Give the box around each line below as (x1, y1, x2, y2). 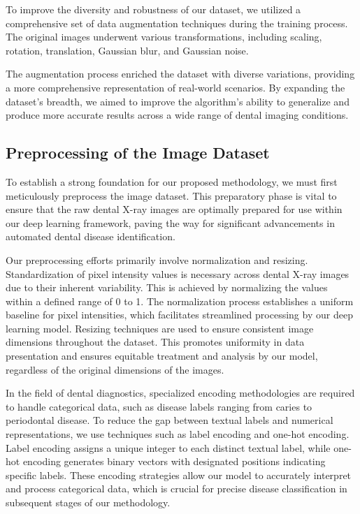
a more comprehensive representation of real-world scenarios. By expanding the (6, 80, 345, 94)
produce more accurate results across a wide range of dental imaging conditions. (6, 108, 349, 122)
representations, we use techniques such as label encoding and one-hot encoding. (6, 427, 350, 441)
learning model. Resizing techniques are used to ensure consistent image (6, 321, 314, 335)
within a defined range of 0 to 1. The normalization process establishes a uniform (6, 293, 354, 308)
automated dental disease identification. (6, 229, 175, 244)
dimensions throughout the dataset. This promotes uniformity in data (6, 335, 305, 349)
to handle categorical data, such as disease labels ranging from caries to (6, 399, 312, 413)
